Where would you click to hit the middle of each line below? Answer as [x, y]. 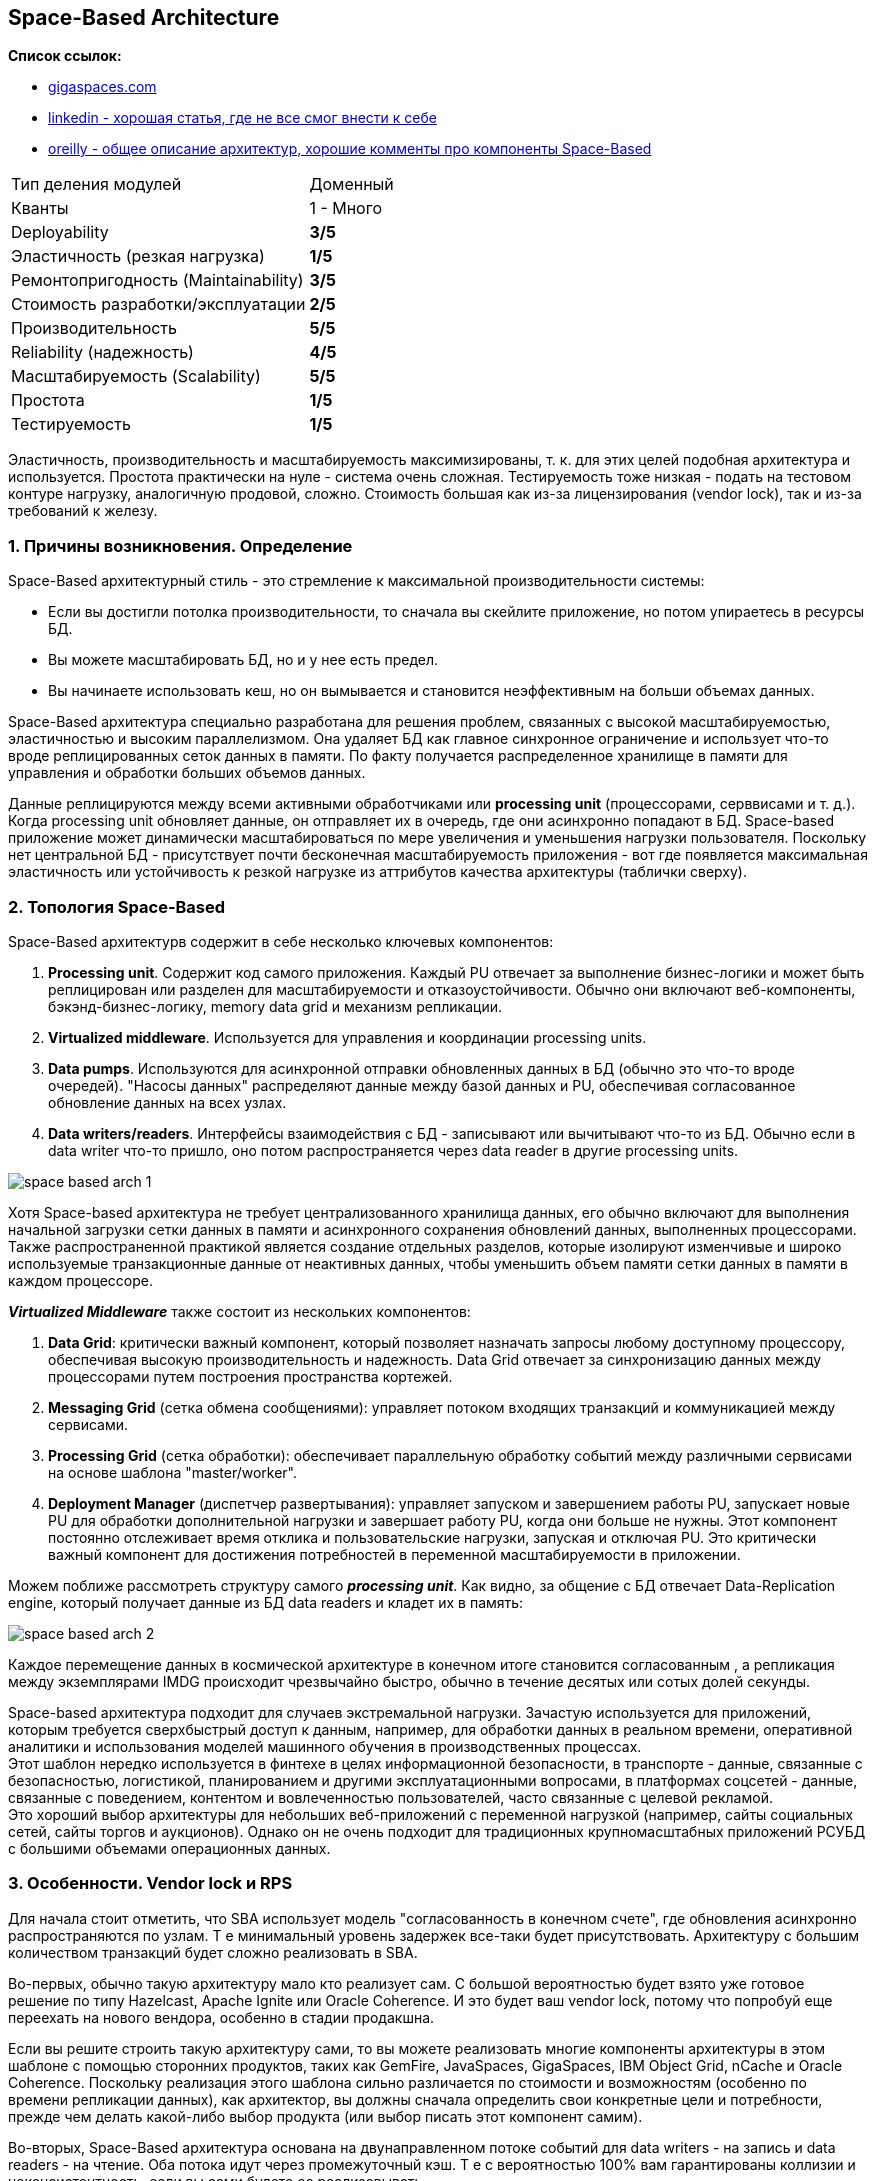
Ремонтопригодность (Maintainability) [157, 280]
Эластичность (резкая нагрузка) [138, 256]
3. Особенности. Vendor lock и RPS [150, 1883]
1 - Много [346, 208]
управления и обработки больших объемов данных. [187, 773]
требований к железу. [83, 511]
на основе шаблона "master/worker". [173, 1472]
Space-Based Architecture [144, 17]
